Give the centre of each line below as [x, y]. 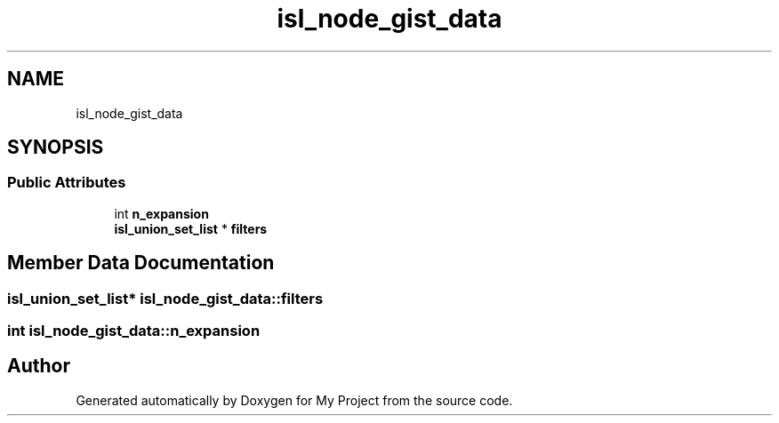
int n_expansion [161, 213]
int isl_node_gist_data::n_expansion [134, 331]
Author [39, 366]
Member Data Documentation [141, 263]
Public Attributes [67, 183]
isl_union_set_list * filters [191, 228]
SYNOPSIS [56, 148]
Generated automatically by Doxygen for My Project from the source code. [294, 400]
